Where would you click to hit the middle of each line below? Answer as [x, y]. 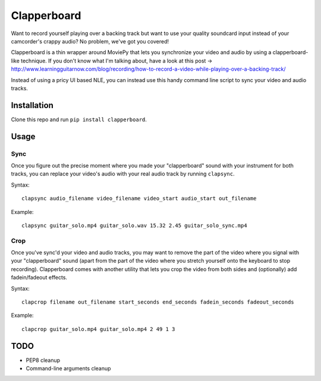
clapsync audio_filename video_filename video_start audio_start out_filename [139, 199]
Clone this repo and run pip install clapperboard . [79, 119]
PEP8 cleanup [43, 360]
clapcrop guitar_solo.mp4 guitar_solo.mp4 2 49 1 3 [98, 329]
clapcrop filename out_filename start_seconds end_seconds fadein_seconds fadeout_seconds [158, 302]
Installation [32, 105]
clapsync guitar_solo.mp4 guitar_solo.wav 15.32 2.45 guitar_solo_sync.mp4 [134, 225]
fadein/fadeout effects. [39, 278]
